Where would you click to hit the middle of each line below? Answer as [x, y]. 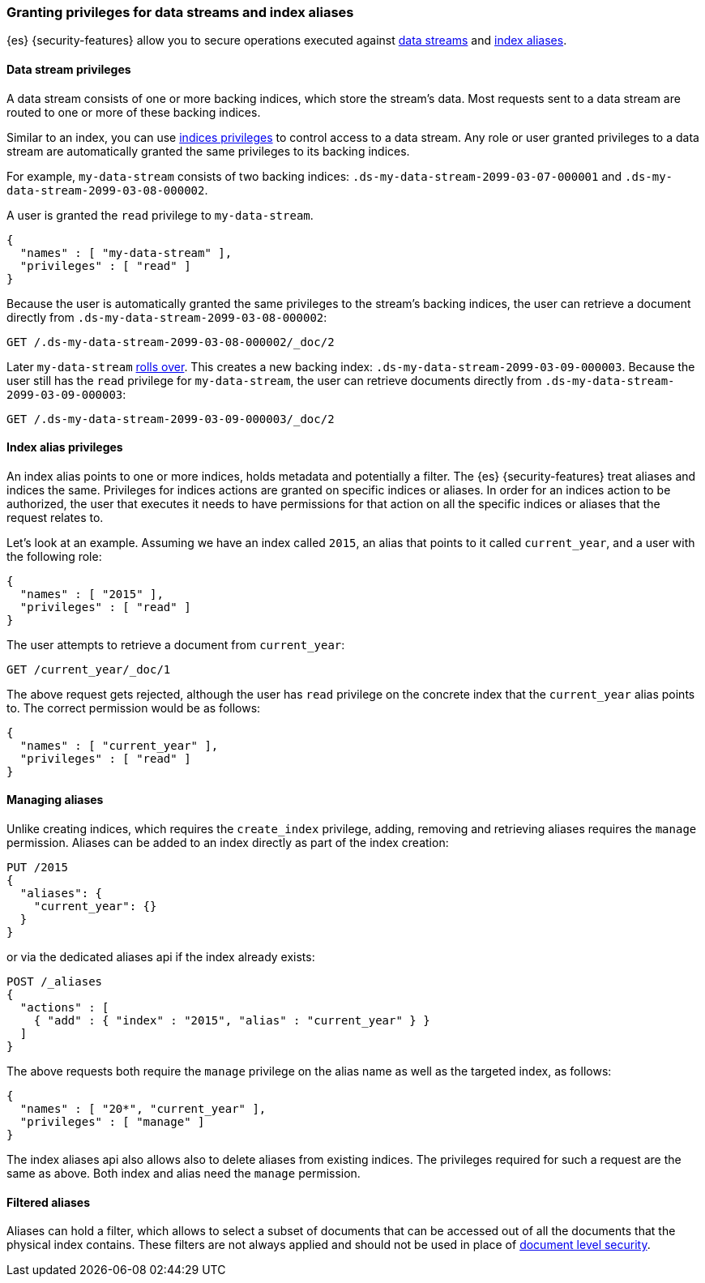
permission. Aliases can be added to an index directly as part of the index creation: [228, 843]
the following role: [54, 556]
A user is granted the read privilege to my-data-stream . [160, 215]
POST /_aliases [55, 982]
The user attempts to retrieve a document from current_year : [176, 644]
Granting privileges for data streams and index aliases [180, 12]
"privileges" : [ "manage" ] [112, 1122]
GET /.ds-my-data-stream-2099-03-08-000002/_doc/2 [171, 342]
